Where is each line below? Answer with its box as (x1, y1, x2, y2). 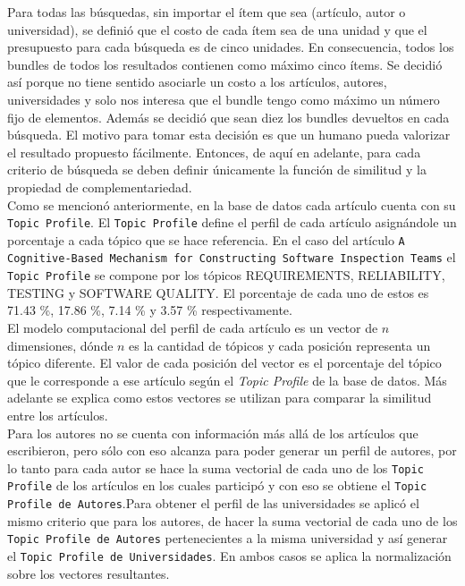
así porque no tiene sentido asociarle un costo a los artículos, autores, (7, 72, 387, 91)
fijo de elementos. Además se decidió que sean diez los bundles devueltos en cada (7, 107, 450, 126)
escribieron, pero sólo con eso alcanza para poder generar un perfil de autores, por (7, 441, 457, 460)
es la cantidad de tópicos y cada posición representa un (129, 335, 431, 354)
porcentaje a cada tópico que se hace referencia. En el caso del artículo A (7, 230, 405, 249)
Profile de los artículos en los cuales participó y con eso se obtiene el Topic (7, 476, 427, 495)
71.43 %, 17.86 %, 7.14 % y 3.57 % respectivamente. (7, 301, 292, 319)
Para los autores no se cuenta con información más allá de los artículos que (7, 423, 418, 442)
